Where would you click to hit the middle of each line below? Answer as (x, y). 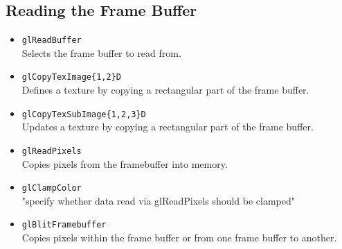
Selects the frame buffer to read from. (101, 52)
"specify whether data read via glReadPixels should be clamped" (159, 200)
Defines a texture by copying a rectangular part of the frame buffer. (165, 90)
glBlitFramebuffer (64, 225)
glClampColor (52, 188)
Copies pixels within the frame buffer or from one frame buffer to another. (179, 238)
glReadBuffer (52, 41)
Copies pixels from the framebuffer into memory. (125, 163)
